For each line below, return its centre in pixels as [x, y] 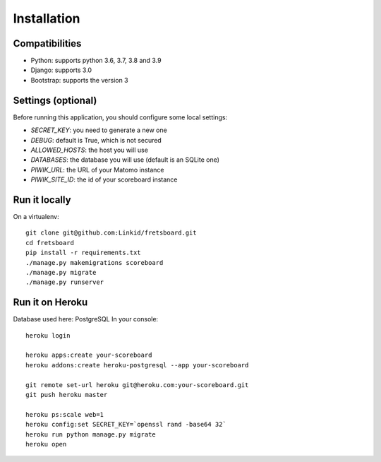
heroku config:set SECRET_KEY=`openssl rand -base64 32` [126, 425]
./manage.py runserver [65, 282]
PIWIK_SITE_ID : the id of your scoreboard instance [104, 179]
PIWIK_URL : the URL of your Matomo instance [97, 170]
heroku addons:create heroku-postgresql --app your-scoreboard [137, 365]
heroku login [48, 335]
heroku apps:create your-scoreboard [89, 355]
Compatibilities [47, 43]
